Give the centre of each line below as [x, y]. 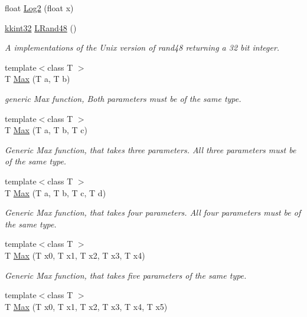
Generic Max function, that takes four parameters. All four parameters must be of [153, 212]
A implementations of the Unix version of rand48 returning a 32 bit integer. [142, 47]
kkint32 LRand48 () [41, 27]
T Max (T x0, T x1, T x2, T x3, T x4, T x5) [86, 306]
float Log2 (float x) [39, 8]
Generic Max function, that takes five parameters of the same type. [126, 275]
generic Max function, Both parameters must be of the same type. [123, 98]
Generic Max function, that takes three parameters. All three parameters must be [151, 149]
